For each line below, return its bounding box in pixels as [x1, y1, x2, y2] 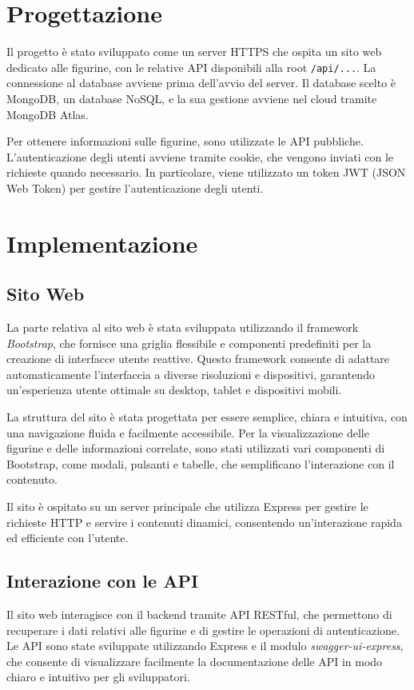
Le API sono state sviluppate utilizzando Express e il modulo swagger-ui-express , [6, 637, 404, 654]
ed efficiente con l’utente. [6, 529, 129, 546]
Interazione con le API [6, 568, 199, 593]
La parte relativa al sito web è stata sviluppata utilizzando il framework [6, 319, 359, 336]
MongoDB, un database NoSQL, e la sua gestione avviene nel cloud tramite [6, 90, 377, 106]
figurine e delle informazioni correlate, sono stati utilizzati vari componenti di [6, 440, 385, 457]
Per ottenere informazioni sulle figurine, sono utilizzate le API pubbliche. [6, 133, 364, 150]
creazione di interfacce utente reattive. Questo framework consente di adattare [6, 350, 390, 367]
